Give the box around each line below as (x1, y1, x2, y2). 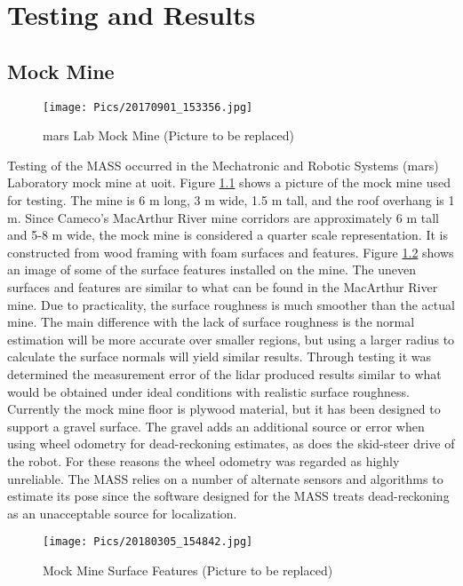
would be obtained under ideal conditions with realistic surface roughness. (7, 382, 410, 400)
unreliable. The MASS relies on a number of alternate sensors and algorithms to (7, 469, 443, 487)
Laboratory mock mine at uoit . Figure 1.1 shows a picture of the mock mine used (7, 173, 451, 192)
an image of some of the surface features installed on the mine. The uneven (7, 260, 417, 279)
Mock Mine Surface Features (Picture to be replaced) (43, 560, 333, 579)
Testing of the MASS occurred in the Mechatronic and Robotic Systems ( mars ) (7, 155, 439, 174)
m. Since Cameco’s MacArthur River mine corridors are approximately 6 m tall (7, 208, 439, 226)
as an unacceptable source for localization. (7, 503, 237, 522)
